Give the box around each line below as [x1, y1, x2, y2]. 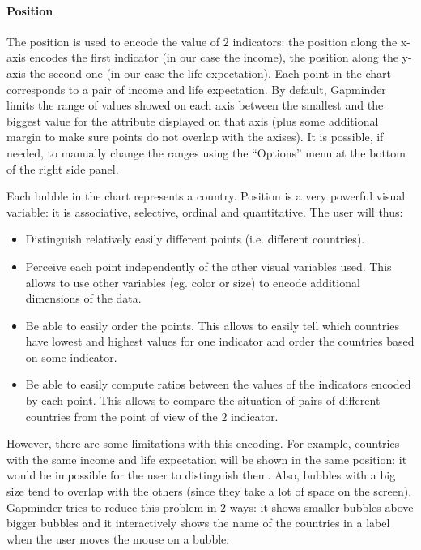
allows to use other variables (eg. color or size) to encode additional [25, 273, 360, 290]
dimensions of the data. [25, 290, 142, 307]
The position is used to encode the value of [6, 32, 220, 49]
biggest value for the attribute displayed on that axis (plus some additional [6, 112, 379, 129]
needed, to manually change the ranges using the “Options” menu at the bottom [6, 144, 406, 161]
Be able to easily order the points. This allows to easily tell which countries [25, 316, 399, 333]
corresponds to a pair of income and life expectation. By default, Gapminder [6, 80, 386, 97]
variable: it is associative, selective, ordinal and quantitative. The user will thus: [6, 203, 403, 220]
